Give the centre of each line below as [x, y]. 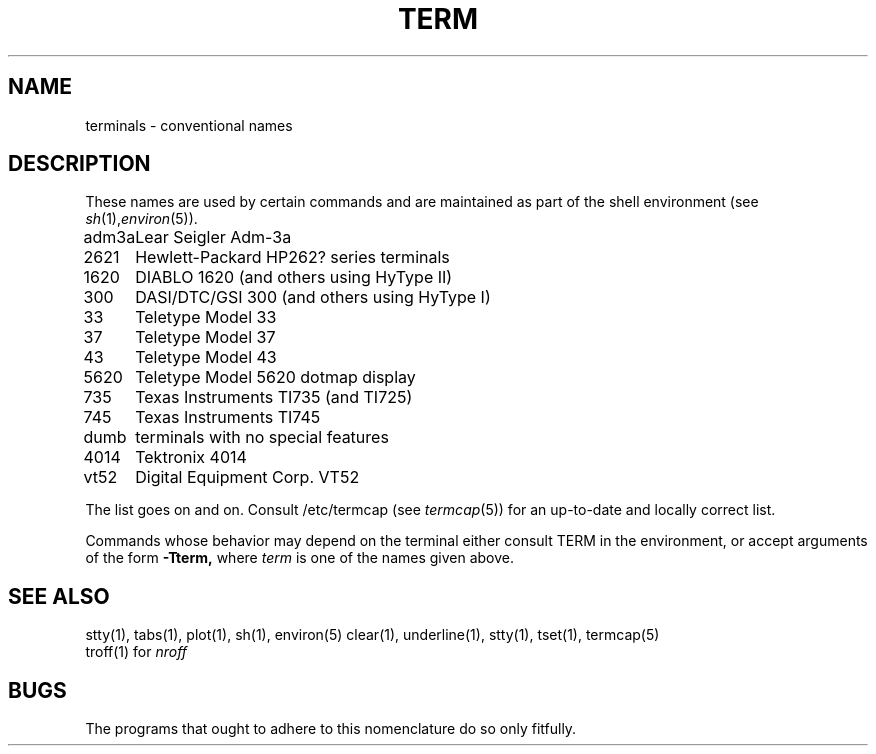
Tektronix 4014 [191, 457]
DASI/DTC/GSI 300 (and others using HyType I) [313, 297]
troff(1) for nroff [136, 652]
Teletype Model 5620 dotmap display [275, 377]
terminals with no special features [262, 437]
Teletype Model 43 [206, 357]
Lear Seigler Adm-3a [213, 237]
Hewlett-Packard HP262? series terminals [292, 257]
